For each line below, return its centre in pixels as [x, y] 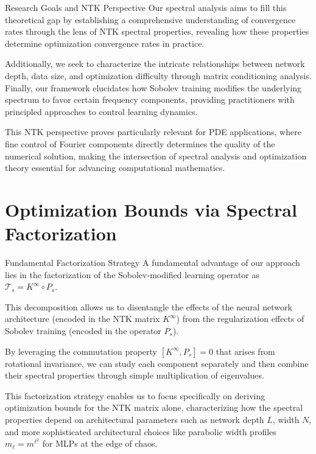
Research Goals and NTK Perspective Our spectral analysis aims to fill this [146, 7]
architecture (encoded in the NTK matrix [83, 319]
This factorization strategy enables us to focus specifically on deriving [135, 395]
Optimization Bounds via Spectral [151, 209]
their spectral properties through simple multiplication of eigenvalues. [135, 375]
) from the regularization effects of [240, 319]
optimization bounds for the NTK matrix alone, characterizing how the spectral [154, 407]
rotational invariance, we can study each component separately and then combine [157, 363]
